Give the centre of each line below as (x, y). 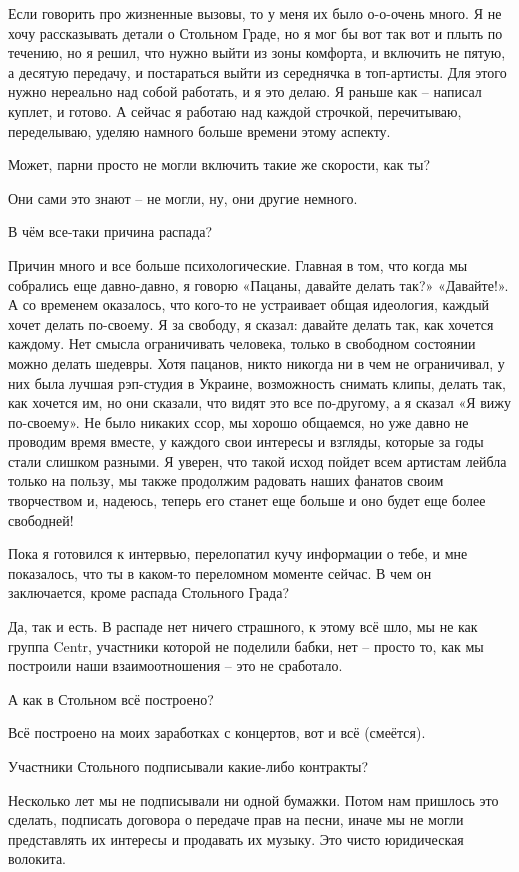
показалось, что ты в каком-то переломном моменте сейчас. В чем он (220, 572)
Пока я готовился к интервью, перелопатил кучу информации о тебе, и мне (238, 553)
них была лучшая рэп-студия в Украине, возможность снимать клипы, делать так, (257, 382)
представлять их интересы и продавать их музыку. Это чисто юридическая (236, 838)
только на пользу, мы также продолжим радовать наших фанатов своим (226, 480)
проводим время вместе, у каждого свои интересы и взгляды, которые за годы (246, 441)
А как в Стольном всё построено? (111, 698)
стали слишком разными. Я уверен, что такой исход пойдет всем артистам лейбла (257, 460)
